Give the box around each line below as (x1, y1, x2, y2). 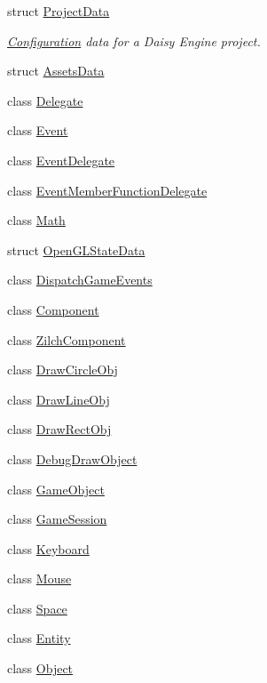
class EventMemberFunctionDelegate (7, 181, 208, 199)
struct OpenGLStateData (7, 240, 145, 259)
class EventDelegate (7, 150, 115, 169)
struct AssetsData (7, 61, 105, 80)
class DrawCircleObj (7, 360, 118, 379)
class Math (7, 211, 66, 229)
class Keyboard (7, 539, 90, 558)
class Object (7, 659, 74, 678)
